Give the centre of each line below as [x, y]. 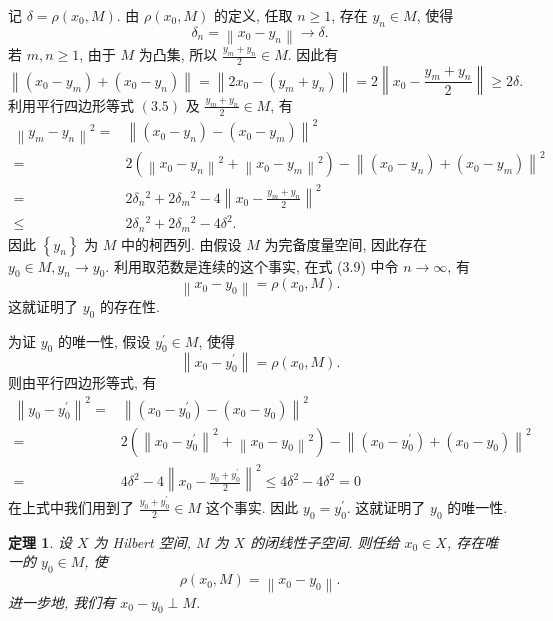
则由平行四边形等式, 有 [82, 382]
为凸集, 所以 [178, 54]
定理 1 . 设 [40, 541]
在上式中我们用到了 [71, 507]
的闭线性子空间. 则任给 [325, 541]
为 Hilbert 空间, [142, 541]
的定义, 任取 [253, 15]
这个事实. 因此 [252, 507]
